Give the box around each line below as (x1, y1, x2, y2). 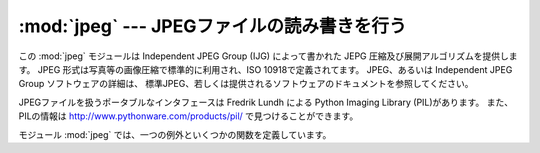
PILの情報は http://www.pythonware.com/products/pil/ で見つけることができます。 (18, 110, 359, 122)
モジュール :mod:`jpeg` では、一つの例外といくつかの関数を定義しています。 (18, 128, 332, 140)
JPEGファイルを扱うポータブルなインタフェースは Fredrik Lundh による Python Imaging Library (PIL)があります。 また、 (18, 96, 514, 108)
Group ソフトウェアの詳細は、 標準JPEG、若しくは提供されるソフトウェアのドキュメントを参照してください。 (18, 78, 474, 90)
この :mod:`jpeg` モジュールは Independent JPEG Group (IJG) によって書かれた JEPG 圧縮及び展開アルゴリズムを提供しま (18, 50, 519, 62)
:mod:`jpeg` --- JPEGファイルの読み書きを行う (18, 15, 407, 37)
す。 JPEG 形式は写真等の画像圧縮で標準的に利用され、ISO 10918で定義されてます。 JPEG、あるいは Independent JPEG (18, 63, 513, 75)
